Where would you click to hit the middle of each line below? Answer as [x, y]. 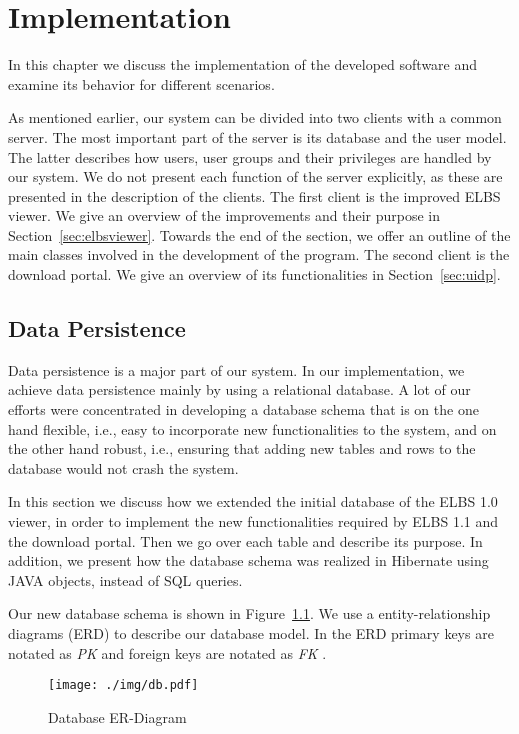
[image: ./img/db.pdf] [123, 685]
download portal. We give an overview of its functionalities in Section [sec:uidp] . [254, 274]
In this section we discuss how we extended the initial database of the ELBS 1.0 [253, 501]
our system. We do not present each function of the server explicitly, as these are [255, 176]
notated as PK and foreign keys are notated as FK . [167, 652]
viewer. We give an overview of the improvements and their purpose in [224, 215]
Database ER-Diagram [117, 716]
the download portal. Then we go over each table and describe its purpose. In [245, 540]
